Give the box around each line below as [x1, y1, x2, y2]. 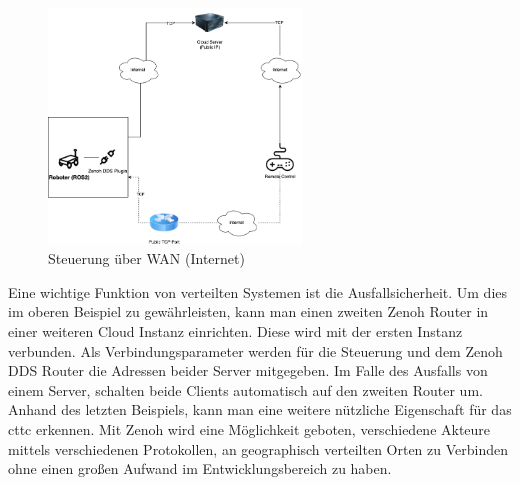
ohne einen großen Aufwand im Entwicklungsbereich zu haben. [8, 458, 392, 479]
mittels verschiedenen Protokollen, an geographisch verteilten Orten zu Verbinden [8, 438, 509, 459]
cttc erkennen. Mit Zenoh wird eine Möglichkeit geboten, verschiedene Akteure [8, 418, 491, 439]
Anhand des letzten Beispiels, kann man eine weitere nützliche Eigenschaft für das [8, 399, 512, 420]
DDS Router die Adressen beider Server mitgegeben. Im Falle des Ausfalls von [8, 360, 488, 381]
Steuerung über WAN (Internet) [48, 248, 245, 269]
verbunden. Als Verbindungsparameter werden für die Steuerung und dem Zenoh [8, 340, 503, 361]
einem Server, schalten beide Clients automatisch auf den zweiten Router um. [8, 379, 483, 400]
